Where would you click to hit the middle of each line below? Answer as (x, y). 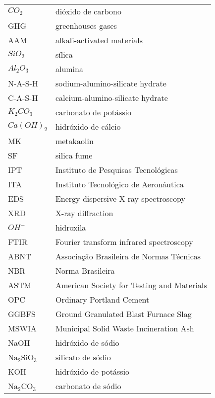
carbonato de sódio (88, 386)
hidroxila (71, 227)
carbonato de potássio (93, 112)
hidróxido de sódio (87, 343)
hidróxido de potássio (92, 371)
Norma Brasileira (85, 271)
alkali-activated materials (99, 40)
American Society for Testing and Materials (131, 285)
